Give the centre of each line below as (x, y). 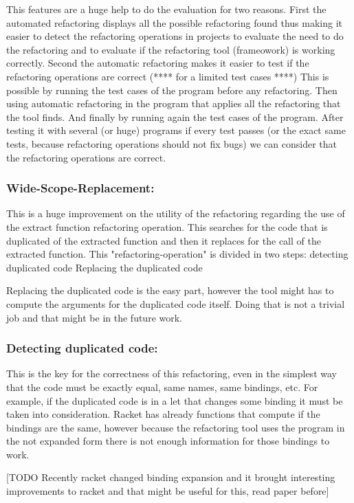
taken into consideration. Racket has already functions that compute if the (163, 414)
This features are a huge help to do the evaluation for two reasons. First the (166, 9)
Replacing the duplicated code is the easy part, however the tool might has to (170, 290)
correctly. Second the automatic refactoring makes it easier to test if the (158, 63)
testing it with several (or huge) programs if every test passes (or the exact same (176, 130)
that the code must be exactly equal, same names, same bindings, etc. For (162, 387)
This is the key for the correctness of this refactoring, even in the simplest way (172, 373)
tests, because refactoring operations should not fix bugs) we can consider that (172, 143)
